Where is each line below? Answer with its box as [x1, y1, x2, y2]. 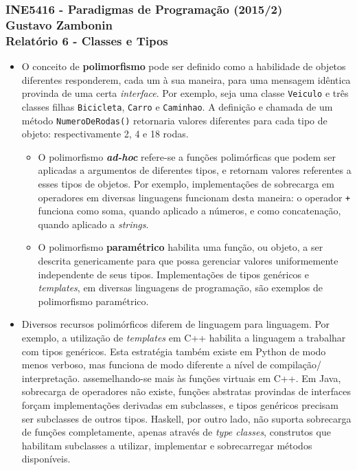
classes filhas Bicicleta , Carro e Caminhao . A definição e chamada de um [21, 99, 333, 113]
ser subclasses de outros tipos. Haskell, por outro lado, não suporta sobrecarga [21, 411, 352, 425]
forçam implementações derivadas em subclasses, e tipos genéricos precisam [21, 397, 338, 412]
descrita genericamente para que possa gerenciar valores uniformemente [38, 254, 338, 268]
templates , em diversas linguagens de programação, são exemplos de [38, 280, 323, 295]
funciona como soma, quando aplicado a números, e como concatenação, [38, 203, 341, 218]
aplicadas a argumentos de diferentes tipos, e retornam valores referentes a [38, 163, 352, 177]
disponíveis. [21, 451, 71, 466]
